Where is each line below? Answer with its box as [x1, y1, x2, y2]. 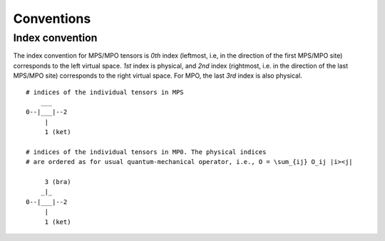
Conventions [13, 11, 91, 26]
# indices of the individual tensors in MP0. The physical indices [26, 148, 267, 156]
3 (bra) [44, 178, 71, 186]
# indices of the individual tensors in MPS [26, 88, 185, 96]
